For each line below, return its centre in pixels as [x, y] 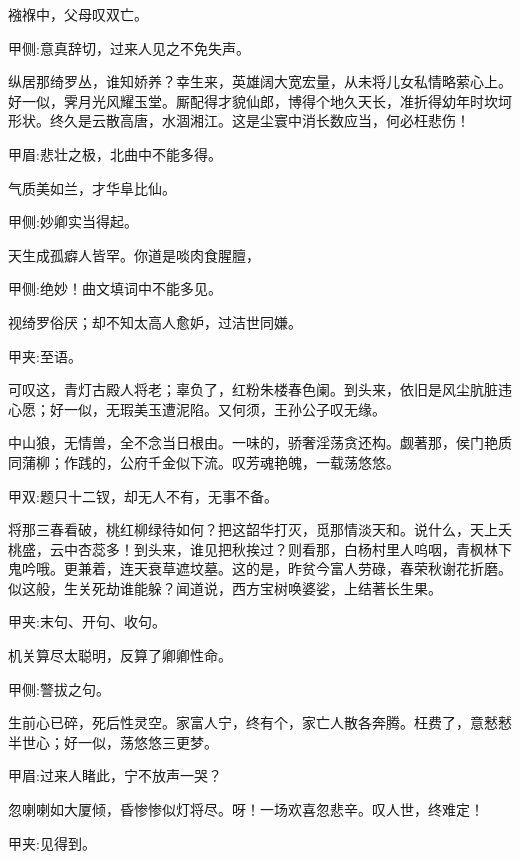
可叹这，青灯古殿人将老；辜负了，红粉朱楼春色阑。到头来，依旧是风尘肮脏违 [260, 389]
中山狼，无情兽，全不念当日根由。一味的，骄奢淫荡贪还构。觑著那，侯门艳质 [260, 442]
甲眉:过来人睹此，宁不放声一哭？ [115, 775]
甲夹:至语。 [45, 355]
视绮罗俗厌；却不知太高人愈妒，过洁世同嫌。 [155, 321]
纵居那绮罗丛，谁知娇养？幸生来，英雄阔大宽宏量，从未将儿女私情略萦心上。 [260, 81]
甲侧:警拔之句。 [59, 688]
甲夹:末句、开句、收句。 [87, 621]
